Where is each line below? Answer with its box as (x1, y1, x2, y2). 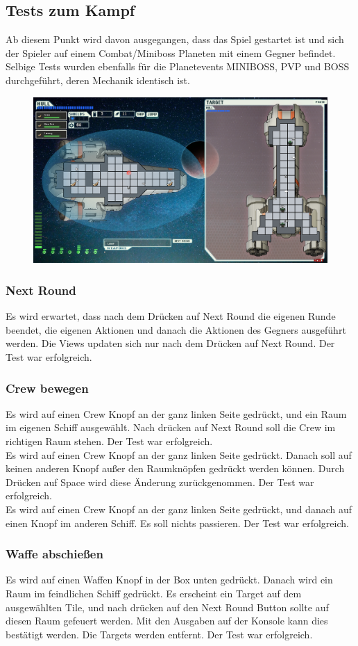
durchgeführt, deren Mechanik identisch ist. (6, 72, 190, 87)
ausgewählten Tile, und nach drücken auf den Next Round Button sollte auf (6, 599, 329, 614)
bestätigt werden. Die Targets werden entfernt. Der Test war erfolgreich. (6, 627, 313, 641)
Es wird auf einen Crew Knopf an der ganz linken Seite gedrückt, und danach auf (6, 502, 352, 517)
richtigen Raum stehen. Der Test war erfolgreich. (6, 434, 213, 449)
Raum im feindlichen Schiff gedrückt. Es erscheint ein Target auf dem (6, 586, 302, 601)
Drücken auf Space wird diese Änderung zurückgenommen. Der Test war (6, 474, 314, 489)
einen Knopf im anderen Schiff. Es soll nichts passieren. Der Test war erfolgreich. (6, 515, 349, 530)
